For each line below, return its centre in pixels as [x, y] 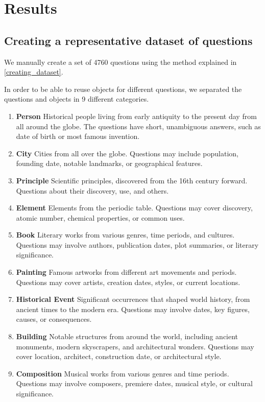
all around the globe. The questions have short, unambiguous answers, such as [138, 126]
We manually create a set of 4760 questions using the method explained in [121, 62]
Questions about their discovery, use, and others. [92, 190]
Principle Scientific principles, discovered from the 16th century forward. [132, 180]
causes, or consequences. [54, 319]
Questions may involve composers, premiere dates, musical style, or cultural [134, 383]
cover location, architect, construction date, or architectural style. [119, 356]
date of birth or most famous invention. [78, 136]
